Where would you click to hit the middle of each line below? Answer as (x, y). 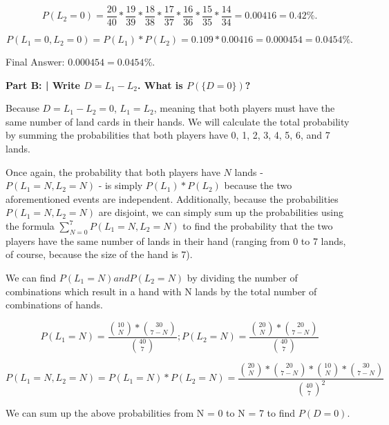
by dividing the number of (242, 277)
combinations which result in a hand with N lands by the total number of (161, 291)
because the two (258, 185)
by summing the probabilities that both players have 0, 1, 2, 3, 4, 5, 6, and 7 (168, 135)
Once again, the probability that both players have (113, 171)
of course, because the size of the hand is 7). (99, 254)
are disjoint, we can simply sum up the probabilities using (221, 212)
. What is (160, 85)
